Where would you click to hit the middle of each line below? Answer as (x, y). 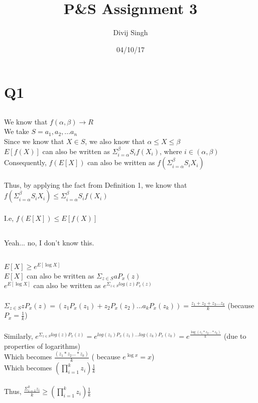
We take (17, 131)
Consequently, (25, 162)
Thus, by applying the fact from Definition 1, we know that (96, 184)
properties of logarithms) (42, 346)
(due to (235, 335)
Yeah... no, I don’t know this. (49, 242)
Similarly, (19, 335)
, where (171, 151)
